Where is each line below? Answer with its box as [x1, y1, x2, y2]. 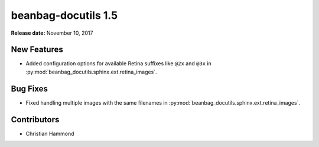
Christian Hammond [25, 130, 74, 137]
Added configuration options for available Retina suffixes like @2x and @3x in [25, 60, 212, 67]
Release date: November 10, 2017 [11, 29, 93, 36]
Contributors [11, 115, 60, 125]
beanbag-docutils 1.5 [11, 9, 118, 22]
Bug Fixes [11, 83, 48, 93]
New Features [11, 45, 63, 55]
